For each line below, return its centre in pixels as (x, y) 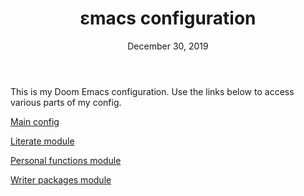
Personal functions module (66, 160)
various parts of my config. (66, 102)
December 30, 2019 (168, 46)
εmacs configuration (168, 18)
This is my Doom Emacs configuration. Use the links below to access (152, 91)
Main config (35, 121)
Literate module (42, 141)
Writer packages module (61, 179)
